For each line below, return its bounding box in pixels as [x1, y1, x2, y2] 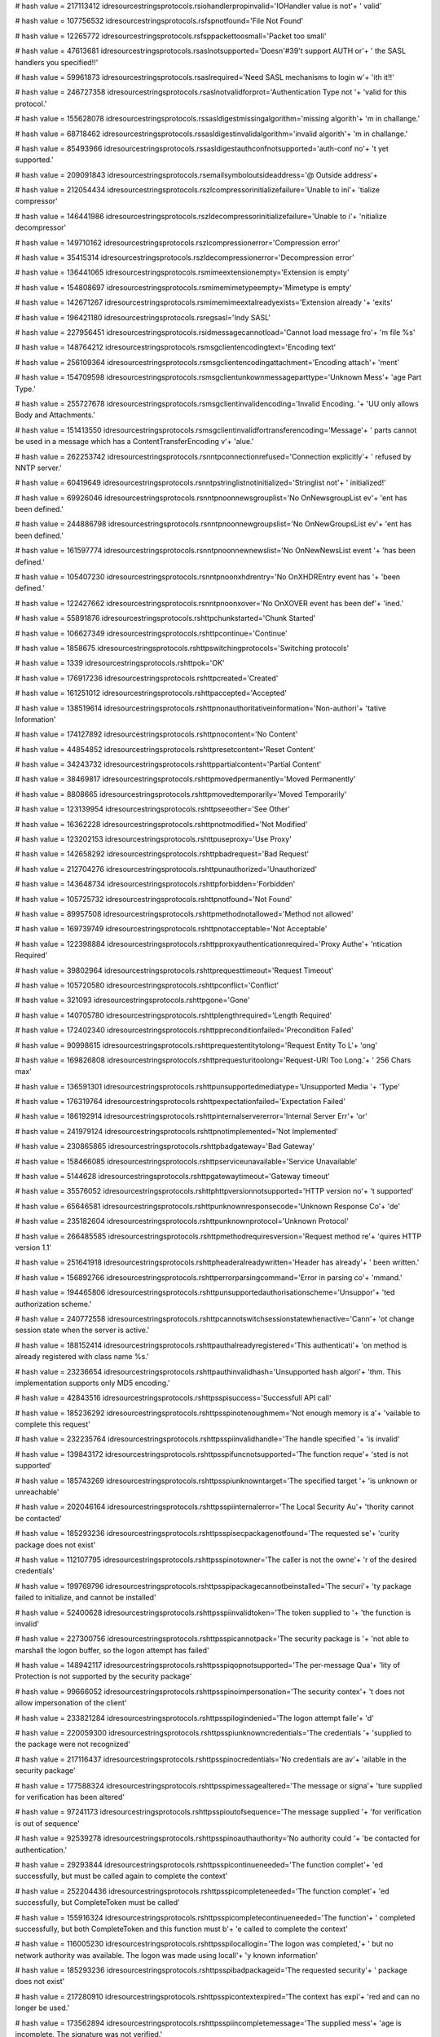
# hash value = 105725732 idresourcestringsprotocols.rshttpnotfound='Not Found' [15, 894, 293, 904]
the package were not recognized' [15, 1740, 130, 1749]
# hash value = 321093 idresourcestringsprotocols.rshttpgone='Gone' [15, 995, 250, 1005]
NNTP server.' [15, 463, 63, 473]
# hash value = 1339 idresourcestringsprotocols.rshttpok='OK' [15, 658, 225, 668]
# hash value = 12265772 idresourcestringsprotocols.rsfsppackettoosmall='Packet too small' [15, 31, 327, 41]
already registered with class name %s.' [15, 1352, 150, 1362]
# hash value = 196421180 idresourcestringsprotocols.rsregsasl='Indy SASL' [15, 312, 271, 322]
